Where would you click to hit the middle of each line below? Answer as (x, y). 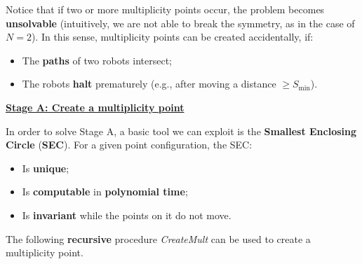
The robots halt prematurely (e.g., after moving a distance (149, 84)
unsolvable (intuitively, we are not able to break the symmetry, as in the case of (180, 23)
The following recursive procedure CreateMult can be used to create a (158, 238)
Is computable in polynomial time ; (105, 192)
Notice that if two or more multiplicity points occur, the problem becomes (165, 9)
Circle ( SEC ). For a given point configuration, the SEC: (129, 145)
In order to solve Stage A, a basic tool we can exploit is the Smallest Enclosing (181, 131)
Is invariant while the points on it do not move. (127, 215)
